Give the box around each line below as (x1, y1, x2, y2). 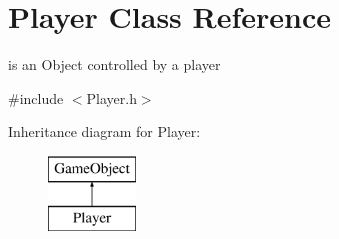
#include (8, 87, 64, 108)
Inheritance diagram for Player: (8, 121, 201, 142)
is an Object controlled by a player (8, 54, 221, 75)
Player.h (86, 87, 137, 108)
